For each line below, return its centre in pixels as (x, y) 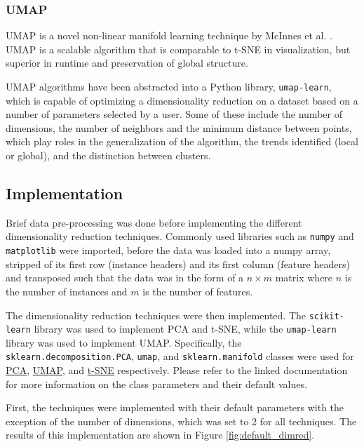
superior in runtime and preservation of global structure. (127, 63)
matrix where (304, 278)
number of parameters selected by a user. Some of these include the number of (174, 114)
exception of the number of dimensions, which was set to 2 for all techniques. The (181, 421)
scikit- (326, 316)
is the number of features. (198, 291)
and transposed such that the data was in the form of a (125, 278)
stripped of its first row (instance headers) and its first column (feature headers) (178, 263)
